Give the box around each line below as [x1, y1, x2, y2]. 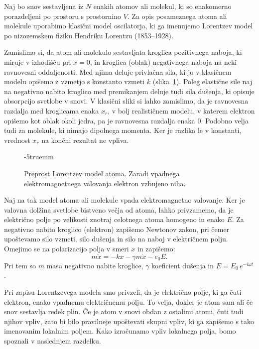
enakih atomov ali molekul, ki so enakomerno [93, 1, 232, 11]
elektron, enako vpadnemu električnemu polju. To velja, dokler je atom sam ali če [4, 296, 253, 307]
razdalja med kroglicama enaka [4, 105, 99, 116]
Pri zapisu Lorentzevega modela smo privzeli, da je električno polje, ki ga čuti [4, 287, 242, 297]
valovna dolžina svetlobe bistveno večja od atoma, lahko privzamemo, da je [4, 204, 234, 215]
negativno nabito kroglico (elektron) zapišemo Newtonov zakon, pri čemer [4, 224, 230, 234]
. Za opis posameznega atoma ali [127, 10, 227, 21]
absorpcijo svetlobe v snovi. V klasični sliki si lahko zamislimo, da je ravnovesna [4, 96, 249, 106]
